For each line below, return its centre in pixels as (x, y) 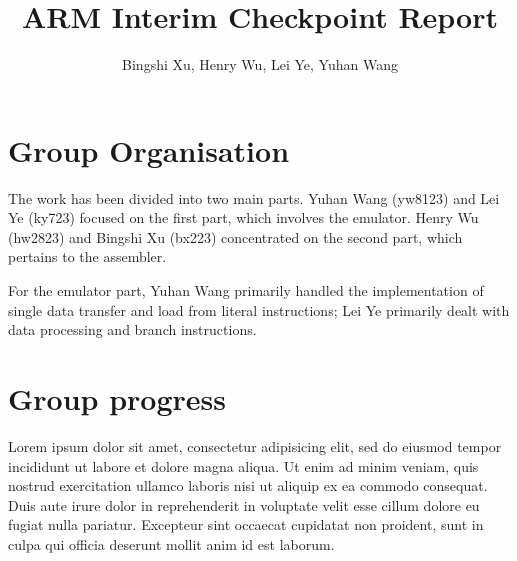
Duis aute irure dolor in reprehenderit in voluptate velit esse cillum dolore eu (244, 504)
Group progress (117, 398)
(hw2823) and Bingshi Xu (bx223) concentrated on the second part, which (235, 236)
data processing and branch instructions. (132, 329)
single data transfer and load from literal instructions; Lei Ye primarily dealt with (259, 309)
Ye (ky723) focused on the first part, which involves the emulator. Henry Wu (243, 217)
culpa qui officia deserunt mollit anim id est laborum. (171, 543)
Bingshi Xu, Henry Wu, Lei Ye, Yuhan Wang (260, 64)
